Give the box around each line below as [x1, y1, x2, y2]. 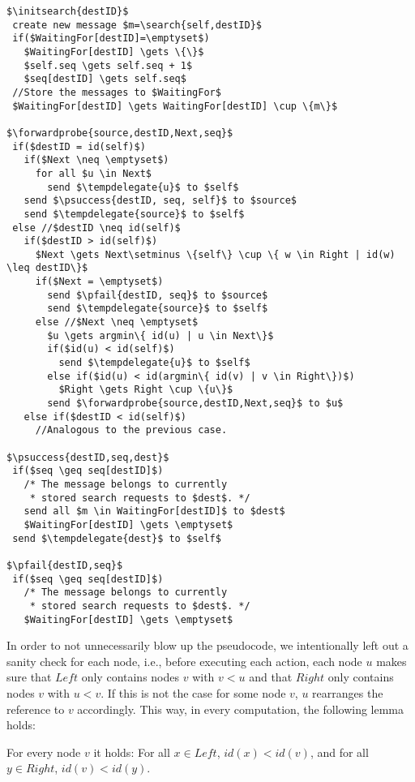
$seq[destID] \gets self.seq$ [24, 73, 186, 85]
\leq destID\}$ [6, 262, 88, 274]
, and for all [310, 743, 369, 760]
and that [249, 668, 293, 685]
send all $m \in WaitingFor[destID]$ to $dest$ [24, 505, 285, 518]
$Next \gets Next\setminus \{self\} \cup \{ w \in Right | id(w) [35, 248, 396, 260]
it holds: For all [93, 743, 170, 760]
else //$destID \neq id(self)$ [12, 221, 181, 234]
